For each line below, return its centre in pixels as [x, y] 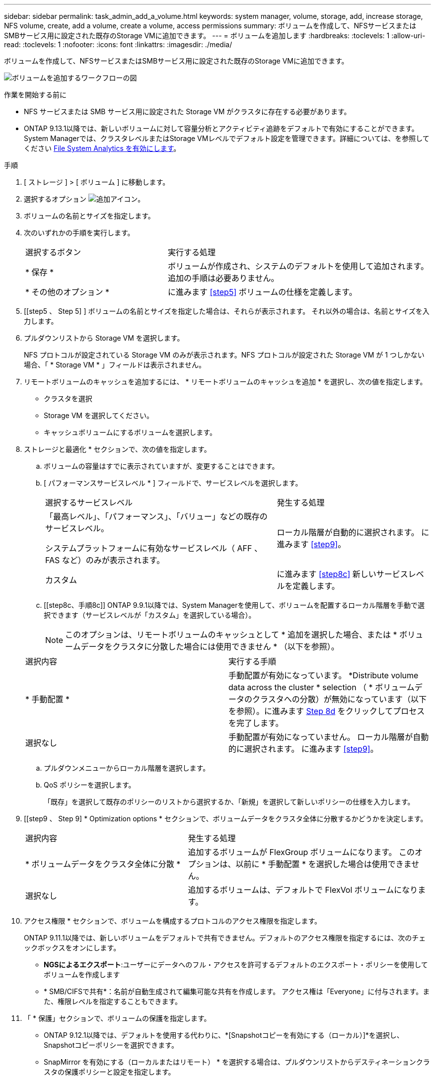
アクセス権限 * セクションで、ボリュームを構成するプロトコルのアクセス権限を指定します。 [173, 921]
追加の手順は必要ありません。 [223, 278]
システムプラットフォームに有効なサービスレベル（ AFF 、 [154, 548]
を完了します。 [256, 723]
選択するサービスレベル [89, 503]
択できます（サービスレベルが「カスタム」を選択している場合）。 [150, 615]
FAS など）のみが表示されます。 [105, 560]
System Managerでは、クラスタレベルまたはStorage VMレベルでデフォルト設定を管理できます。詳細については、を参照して [227, 138]
